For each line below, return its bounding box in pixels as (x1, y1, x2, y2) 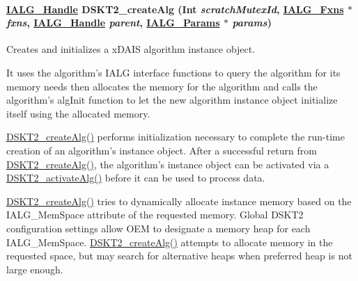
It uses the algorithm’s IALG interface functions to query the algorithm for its (6, 65, 341, 79)
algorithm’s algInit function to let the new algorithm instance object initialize (6, 93, 338, 107)
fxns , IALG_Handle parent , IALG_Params (6, 15, 220, 30)
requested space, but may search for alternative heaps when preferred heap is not (6, 248, 352, 263)
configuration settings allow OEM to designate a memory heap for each (6, 220, 311, 235)
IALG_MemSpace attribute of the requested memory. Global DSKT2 (6, 207, 304, 222)
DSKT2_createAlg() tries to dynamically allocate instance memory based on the (6, 193, 352, 208)
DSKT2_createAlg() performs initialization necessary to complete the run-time (6, 129, 345, 144)
